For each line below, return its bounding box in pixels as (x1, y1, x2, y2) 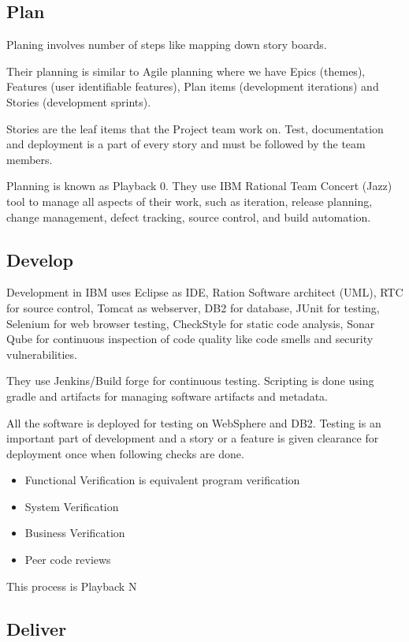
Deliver (6, 616, 67, 640)
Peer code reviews (24, 551, 111, 568)
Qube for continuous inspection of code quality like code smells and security (6, 330, 374, 347)
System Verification (24, 498, 119, 514)
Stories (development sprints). (6, 93, 151, 110)
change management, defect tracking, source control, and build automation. (6, 208, 371, 225)
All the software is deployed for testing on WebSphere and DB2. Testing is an (6, 414, 381, 431)
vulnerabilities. (6, 345, 77, 362)
